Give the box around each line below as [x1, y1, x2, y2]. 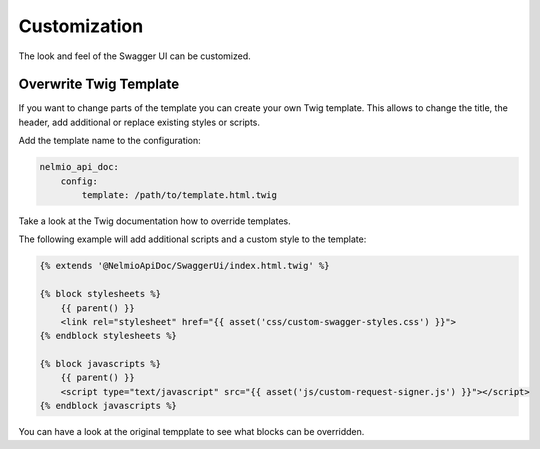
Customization [18, 15, 144, 37]
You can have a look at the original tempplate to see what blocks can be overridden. [18, 426, 365, 438]
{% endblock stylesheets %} [39, 330, 177, 342]
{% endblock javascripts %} [39, 400, 177, 412]
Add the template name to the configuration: [18, 135, 202, 147]
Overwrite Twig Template [18, 76, 180, 93]
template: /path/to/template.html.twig [81, 190, 277, 200]
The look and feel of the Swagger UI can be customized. [18, 50, 252, 62]
